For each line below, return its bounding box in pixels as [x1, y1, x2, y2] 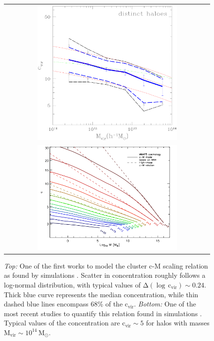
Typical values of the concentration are [4, 318, 120, 328]
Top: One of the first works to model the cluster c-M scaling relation [4, 260, 208, 270]
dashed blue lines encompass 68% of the [4, 299, 123, 309]
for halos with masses [146, 318, 210, 328]
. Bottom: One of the [134, 299, 196, 309]
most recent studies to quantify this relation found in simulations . [4, 308, 202, 318]
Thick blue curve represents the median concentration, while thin [4, 289, 198, 299]
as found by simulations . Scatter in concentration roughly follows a [4, 270, 206, 280]
